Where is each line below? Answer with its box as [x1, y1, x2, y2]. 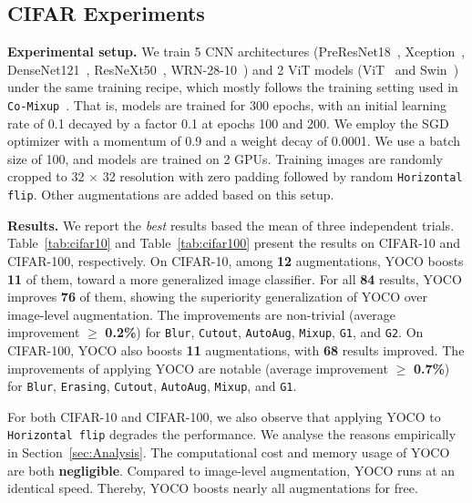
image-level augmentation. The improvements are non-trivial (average [7, 304, 396, 323]
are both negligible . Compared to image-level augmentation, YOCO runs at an [7, 460, 456, 479]
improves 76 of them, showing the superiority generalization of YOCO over [7, 287, 428, 306]
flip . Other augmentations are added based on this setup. [7, 185, 334, 204]
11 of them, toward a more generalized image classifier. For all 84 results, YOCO [7, 269, 462, 288]
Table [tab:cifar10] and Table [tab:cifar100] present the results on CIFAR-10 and [7, 233, 461, 252]
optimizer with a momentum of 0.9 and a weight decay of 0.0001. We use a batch [7, 131, 461, 150]
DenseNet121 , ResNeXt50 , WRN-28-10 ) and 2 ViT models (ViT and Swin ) [7, 59, 459, 78]
